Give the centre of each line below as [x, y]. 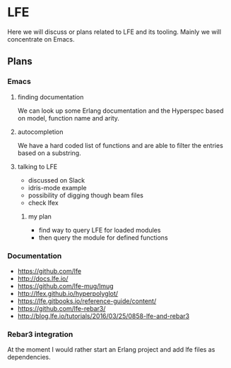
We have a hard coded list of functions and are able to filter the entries [120, 145]
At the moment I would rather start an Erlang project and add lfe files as [111, 350]
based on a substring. [49, 153]
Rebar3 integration [40, 334]
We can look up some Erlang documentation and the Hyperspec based [120, 111]
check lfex [43, 202]
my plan [40, 216]
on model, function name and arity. [69, 118]
